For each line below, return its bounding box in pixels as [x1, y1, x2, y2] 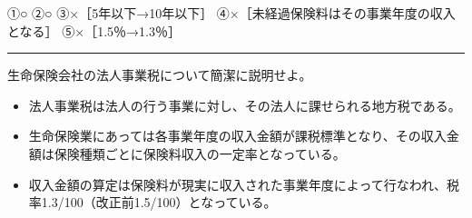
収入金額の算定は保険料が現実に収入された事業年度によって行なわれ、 [28, 174, 447, 193]
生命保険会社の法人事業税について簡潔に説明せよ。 [7, 65, 312, 84]
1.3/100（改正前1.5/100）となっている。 [41, 193, 277, 212]
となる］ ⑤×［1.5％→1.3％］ [7, 21, 181, 40]
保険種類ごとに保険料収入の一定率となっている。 [54, 144, 346, 163]
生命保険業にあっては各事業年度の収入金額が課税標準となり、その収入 [28, 126, 447, 145]
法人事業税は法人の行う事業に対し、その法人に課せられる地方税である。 [28, 95, 461, 114]
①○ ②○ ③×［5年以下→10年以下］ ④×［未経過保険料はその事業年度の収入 [7, 4, 456, 22]
